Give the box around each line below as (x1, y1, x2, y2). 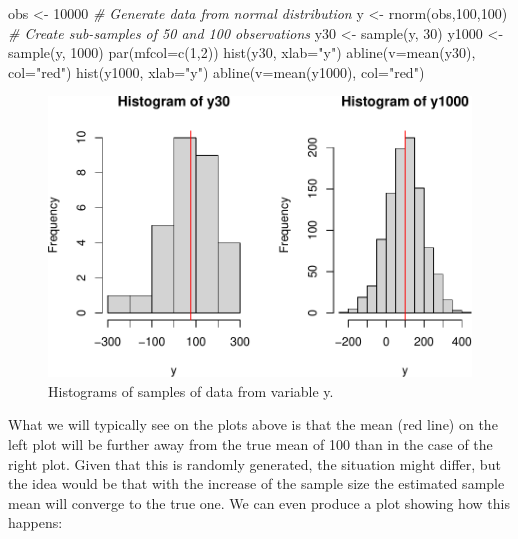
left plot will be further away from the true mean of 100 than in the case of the (8, 433, 493, 454)
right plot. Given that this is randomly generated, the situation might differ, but (8, 453, 501, 474)
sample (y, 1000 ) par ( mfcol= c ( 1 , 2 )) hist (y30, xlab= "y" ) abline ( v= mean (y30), (8, 42, 476, 63)
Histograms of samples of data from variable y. (48, 380, 334, 401)
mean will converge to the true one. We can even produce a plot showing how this (8, 492, 510, 513)
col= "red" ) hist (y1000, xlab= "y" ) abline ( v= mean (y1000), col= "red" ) (8, 61, 425, 82)
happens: (8, 512, 63, 533)
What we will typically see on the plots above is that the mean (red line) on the (8, 414, 498, 435)
